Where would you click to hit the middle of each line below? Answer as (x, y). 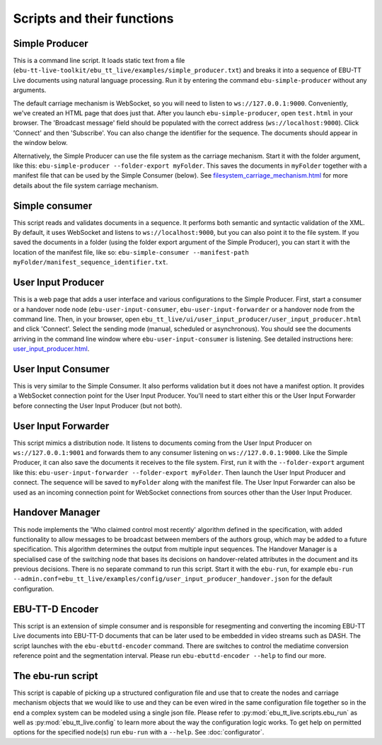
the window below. (40, 143)
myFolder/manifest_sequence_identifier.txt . (91, 262)
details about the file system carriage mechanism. (86, 185)
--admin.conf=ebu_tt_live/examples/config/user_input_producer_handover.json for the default (173, 579)
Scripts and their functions (93, 18)
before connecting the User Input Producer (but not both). (98, 405)
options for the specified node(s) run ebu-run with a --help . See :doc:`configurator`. (139, 732)
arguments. (30, 90)
